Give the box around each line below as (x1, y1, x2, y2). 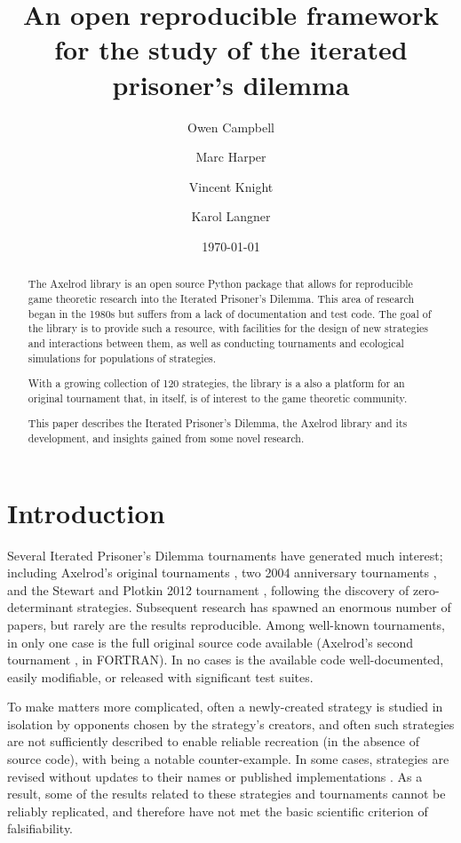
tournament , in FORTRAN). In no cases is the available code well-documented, (7, 650, 444, 669)
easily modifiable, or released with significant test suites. (7, 667, 314, 686)
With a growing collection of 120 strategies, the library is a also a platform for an (28, 376, 405, 391)
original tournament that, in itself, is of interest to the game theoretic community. (28, 390, 408, 405)
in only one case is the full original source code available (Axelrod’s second (7, 632, 414, 651)
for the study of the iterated (54, 31, 408, 68)
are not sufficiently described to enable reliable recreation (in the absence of (7, 732, 419, 751)
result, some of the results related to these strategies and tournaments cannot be (7, 784, 446, 803)
